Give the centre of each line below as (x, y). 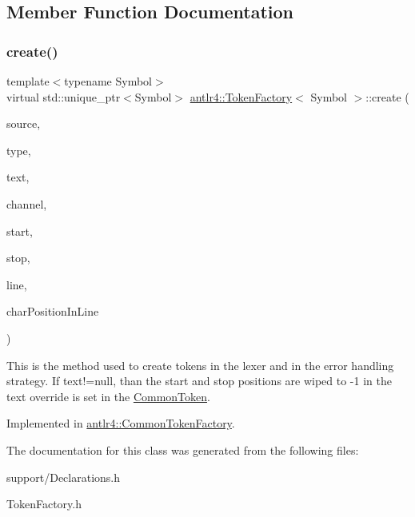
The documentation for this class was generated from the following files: (183, 449)
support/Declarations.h (64, 477)
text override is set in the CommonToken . (108, 396)
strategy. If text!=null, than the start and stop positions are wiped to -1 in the (199, 381)
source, (24, 123)
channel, (27, 203)
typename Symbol (108, 81)
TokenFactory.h (44, 504)
